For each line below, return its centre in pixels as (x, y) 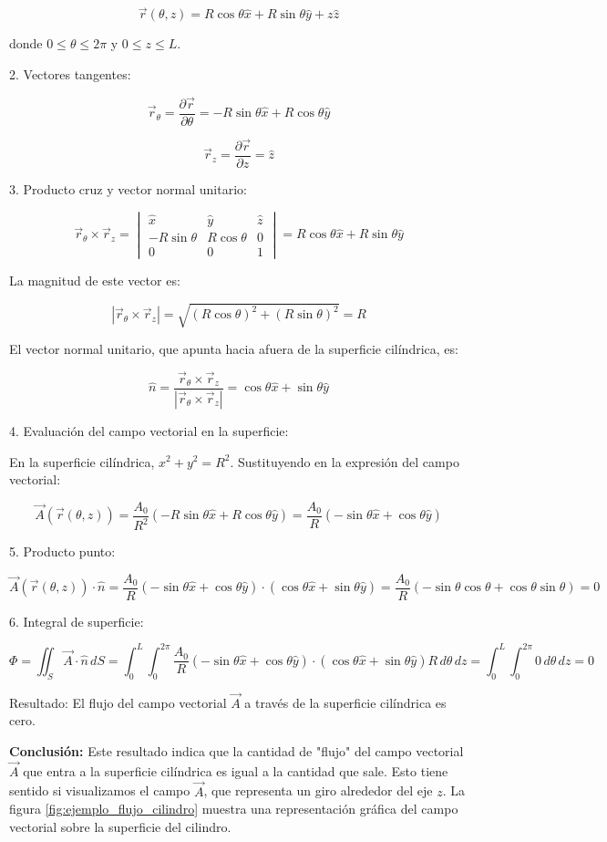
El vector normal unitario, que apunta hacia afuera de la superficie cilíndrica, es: (234, 349)
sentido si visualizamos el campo (100, 790)
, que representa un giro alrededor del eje (318, 790)
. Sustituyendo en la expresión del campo (345, 461)
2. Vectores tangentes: (70, 73)
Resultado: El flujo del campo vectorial (118, 702)
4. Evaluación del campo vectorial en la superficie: (149, 430)
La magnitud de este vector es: (95, 281)
